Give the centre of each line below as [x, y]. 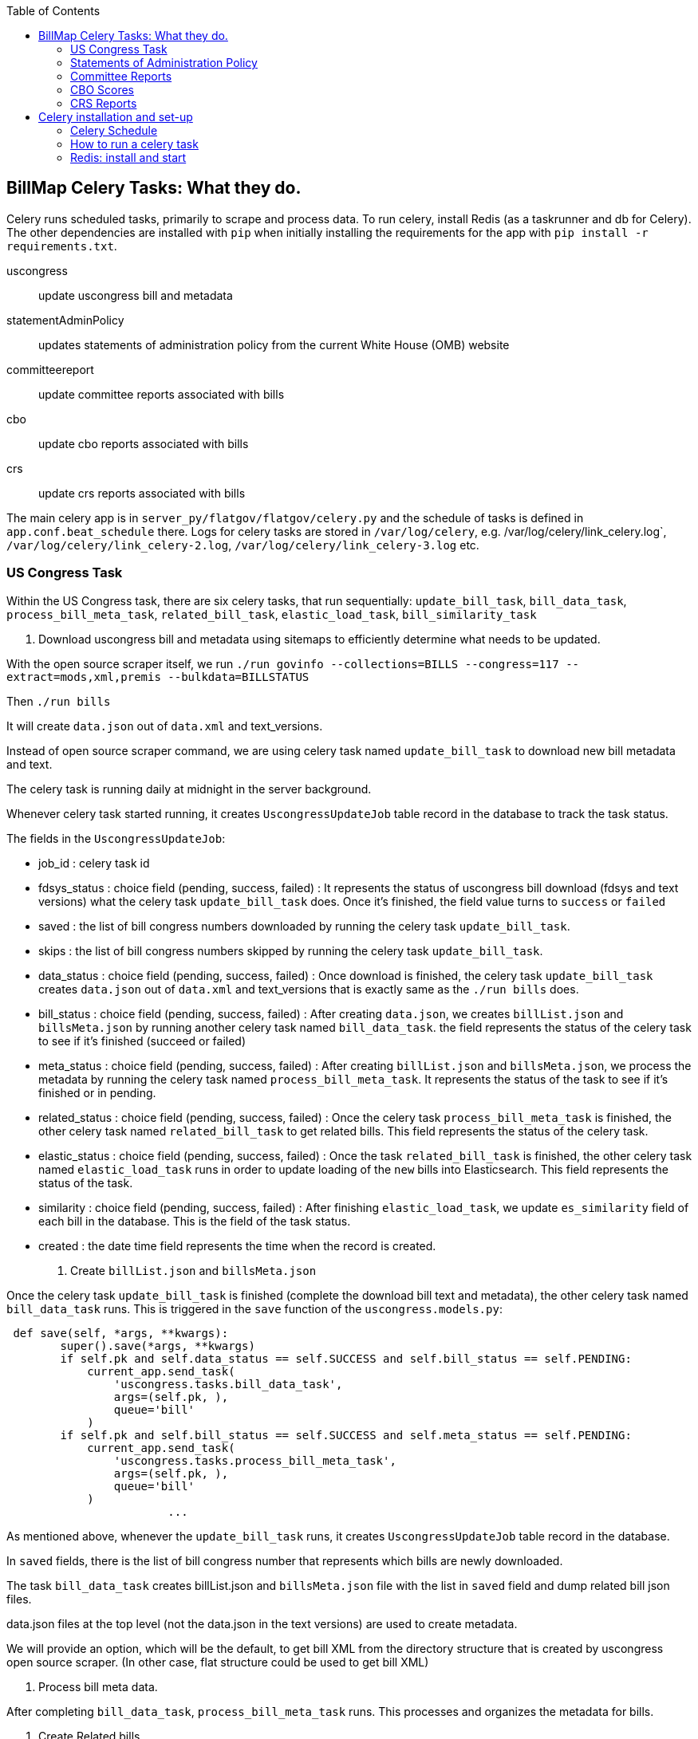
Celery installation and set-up [116, 117]
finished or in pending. [97, 1092]
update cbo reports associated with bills [144, 443]
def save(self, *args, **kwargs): [121, 1333]
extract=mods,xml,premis [84, 677]
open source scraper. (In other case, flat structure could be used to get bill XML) [218, 1662]
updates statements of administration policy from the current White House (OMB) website [274, 344]
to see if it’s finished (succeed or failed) [142, 1041]
